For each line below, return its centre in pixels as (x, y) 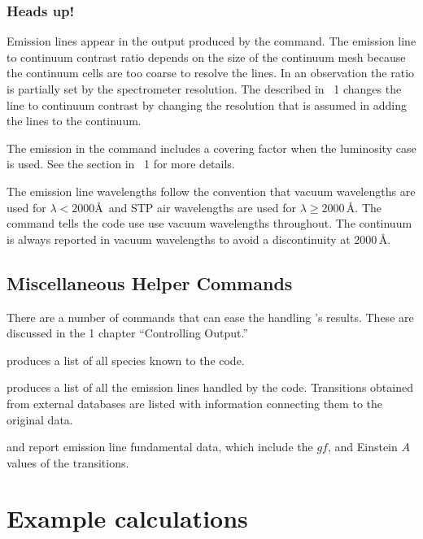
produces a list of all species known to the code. (126, 360)
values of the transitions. (68, 462)
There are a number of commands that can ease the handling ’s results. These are (210, 317)
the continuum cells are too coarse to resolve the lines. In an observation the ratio (211, 73)
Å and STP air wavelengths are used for (196, 207)
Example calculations (127, 518)
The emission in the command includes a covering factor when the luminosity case (211, 148)
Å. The (364, 207)
